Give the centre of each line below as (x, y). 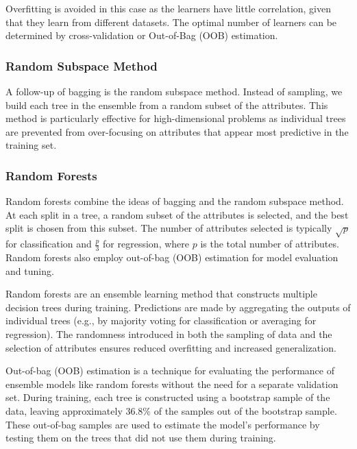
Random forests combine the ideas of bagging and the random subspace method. (175, 201)
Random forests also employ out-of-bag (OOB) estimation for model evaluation (172, 257)
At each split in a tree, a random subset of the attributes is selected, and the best (177, 214)
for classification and (49, 244)
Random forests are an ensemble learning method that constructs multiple (161, 294)
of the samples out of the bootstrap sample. (245, 410)
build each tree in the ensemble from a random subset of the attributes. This (167, 105)
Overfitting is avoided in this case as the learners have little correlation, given (169, 8)
